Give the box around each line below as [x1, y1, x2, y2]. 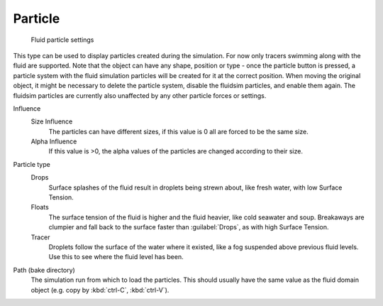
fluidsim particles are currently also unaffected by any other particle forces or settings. [13, 91, 267, 99]
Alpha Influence [30, 137, 77, 146]
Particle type [13, 160, 51, 168]
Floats [30, 203, 49, 212]
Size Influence [30, 117, 73, 126]
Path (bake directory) [13, 266, 76, 274]
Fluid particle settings [30, 35, 94, 44]
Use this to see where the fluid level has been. [48, 253, 184, 261]
